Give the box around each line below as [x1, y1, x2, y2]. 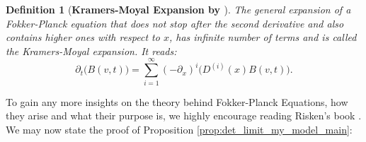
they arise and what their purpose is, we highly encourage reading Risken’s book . [6, 108, 362, 123]
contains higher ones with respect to [6, 30, 160, 45]
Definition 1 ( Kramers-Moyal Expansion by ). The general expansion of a [6, 2, 351, 16]
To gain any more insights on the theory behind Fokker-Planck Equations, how [6, 94, 348, 109]
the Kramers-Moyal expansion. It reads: [6, 43, 177, 58]
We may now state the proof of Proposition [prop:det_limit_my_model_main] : [6, 122, 353, 136]
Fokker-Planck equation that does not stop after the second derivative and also [6, 16, 344, 30]
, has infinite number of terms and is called [168, 30, 357, 45]
